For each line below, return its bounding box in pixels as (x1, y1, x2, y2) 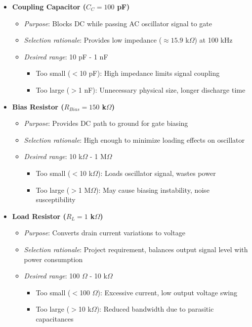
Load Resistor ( (12, 211, 66, 221)
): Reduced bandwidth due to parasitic (96, 304, 214, 314)
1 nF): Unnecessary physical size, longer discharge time (78, 84, 246, 95)
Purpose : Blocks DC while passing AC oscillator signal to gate (24, 18, 212, 28)
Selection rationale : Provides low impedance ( (24, 35, 162, 45)
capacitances (36, 313, 74, 324)
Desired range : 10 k (24, 151, 83, 162)
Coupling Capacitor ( (12, 1, 86, 11)
